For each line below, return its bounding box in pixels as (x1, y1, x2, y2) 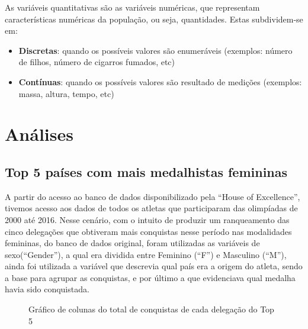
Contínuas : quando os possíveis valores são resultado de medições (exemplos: (18, 75, 302, 88)
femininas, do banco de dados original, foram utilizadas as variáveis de (5, 237, 260, 249)
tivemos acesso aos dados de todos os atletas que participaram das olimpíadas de (5, 202, 298, 214)
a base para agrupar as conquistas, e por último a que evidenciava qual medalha (5, 271, 296, 283)
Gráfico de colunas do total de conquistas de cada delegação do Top (28, 303, 274, 315)
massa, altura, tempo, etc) (18, 87, 114, 99)
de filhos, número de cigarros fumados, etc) (18, 56, 175, 68)
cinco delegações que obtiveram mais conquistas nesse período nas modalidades (5, 225, 292, 237)
